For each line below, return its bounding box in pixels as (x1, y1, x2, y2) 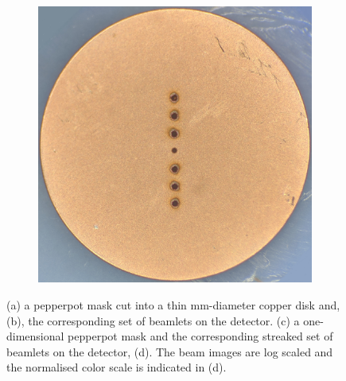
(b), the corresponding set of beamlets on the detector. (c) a (6, 312, 300, 329)
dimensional (6, 328, 64, 344)
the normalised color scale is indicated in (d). (6, 359, 227, 375)
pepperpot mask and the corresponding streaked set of (68, 328, 333, 344)
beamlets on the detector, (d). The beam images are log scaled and (6, 343, 333, 360)
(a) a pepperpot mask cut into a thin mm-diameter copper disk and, (6, 296, 340, 313)
